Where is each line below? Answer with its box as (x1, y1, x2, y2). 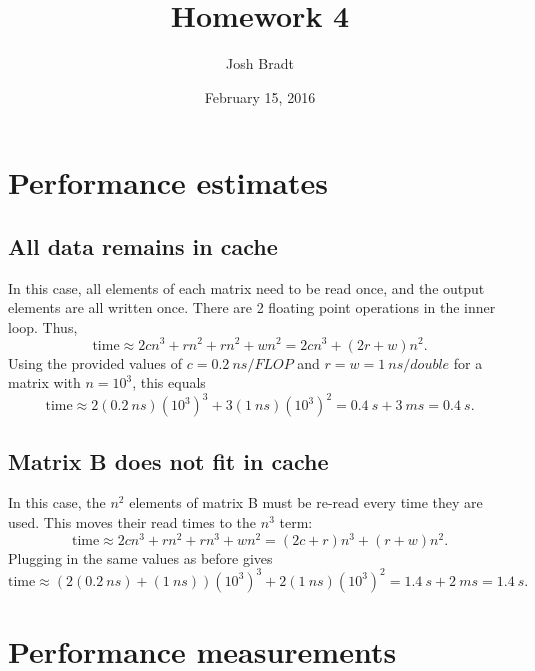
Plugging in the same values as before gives (8, 547, 273, 568)
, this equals (132, 372, 206, 393)
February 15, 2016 (204, 86, 316, 107)
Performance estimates (8, 162, 328, 203)
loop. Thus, (8, 316, 78, 337)
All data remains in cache (8, 230, 278, 261)
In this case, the (8, 492, 106, 513)
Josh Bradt (226, 53, 294, 74)
